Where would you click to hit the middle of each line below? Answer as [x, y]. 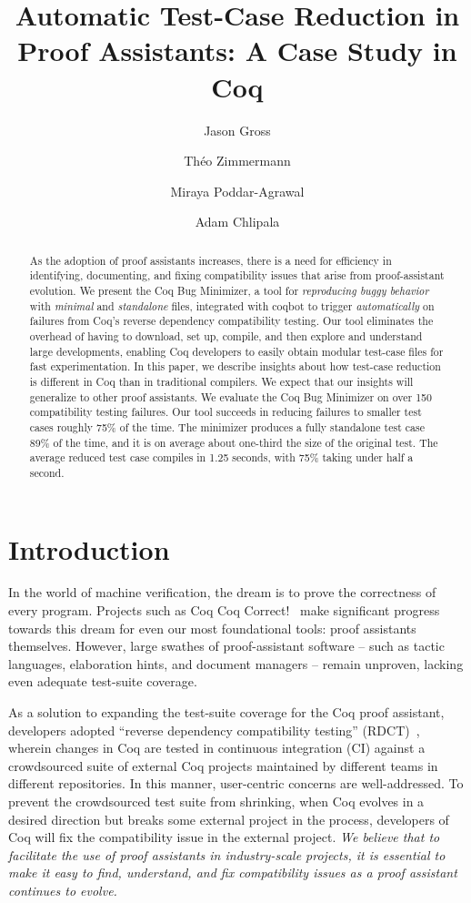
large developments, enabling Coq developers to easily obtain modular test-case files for [236, 351]
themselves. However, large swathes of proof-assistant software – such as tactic [226, 646]
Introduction [89, 548]
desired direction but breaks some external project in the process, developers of [229, 819]
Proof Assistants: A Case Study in [237, 51]
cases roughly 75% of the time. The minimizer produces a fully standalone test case [227, 426]
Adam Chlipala [237, 222]
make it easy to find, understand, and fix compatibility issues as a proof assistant [233, 873]
